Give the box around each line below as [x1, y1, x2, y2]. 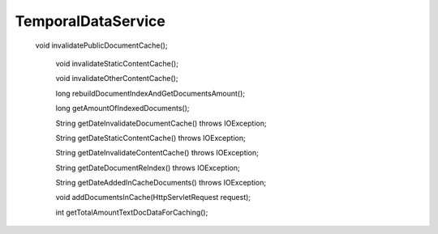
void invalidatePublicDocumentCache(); [35, 40, 168, 50]
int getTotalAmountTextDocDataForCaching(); [55, 207, 208, 217]
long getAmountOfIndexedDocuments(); [55, 104, 190, 113]
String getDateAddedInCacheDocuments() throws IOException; [55, 178, 267, 188]
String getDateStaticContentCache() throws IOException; [55, 133, 247, 143]
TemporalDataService [15, 12, 165, 30]
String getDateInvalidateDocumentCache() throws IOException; [55, 118, 267, 128]
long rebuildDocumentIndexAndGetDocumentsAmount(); [55, 88, 246, 98]
